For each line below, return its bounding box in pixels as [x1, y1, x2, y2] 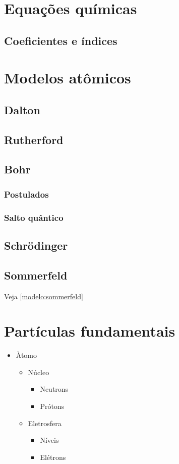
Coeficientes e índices [4, 32, 117, 48]
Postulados [4, 188, 49, 200]
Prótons [40, 401, 65, 411]
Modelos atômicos [4, 67, 131, 88]
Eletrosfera [28, 417, 62, 428]
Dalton [4, 102, 40, 117]
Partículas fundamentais [4, 320, 175, 341]
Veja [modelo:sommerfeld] [4, 291, 83, 301]
